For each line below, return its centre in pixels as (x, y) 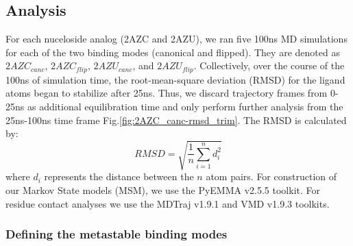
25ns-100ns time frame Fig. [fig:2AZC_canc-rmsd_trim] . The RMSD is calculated (176, 120)
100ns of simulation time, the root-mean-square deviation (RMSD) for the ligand (175, 79)
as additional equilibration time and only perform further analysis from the (185, 107)
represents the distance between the (119, 176)
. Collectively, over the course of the (269, 65)
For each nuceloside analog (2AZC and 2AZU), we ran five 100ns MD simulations (176, 39)
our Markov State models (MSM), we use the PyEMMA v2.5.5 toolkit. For (163, 189)
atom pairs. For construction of (271, 176)
